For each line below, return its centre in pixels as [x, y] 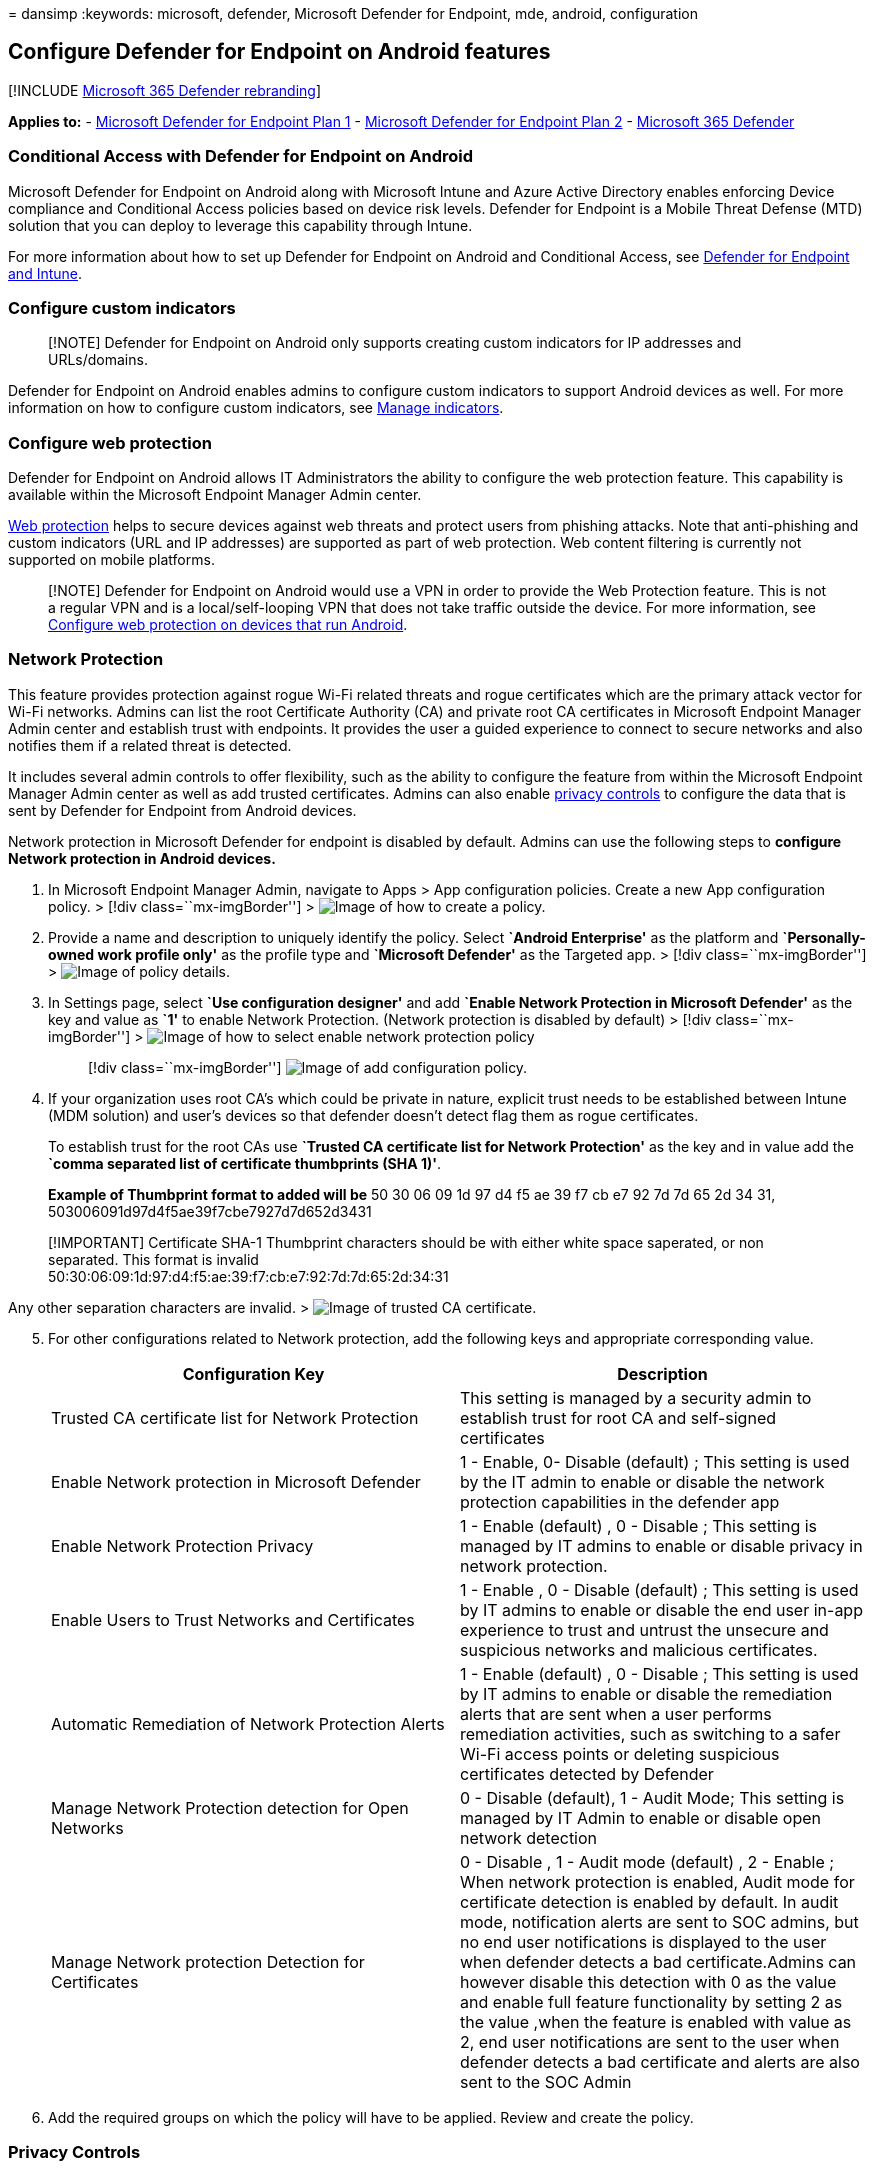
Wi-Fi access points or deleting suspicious [620, 1753]
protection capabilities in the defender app [620, 1501]
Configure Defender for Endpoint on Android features [279, 52]
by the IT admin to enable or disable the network [642, 1481]
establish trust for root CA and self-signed [618, 1417]
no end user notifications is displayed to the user [643, 1941]
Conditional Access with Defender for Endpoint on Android [241, 156]
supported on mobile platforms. [111, 560]
